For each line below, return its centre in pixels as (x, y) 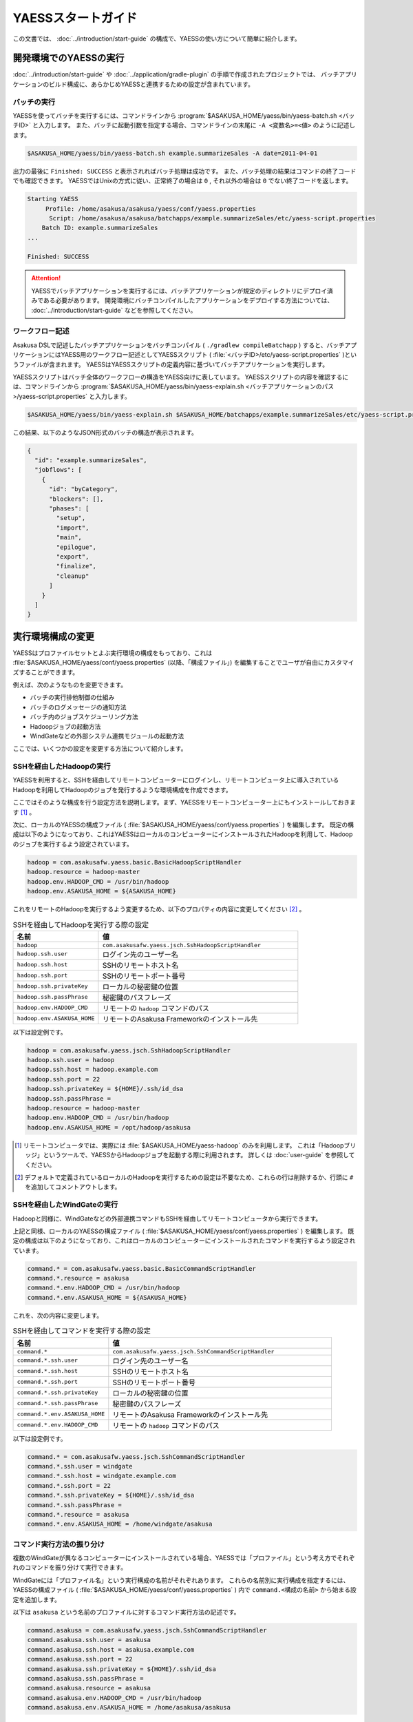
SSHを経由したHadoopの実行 (62, 767)
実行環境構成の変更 (53, 636)
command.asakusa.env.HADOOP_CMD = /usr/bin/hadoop (115, 1698)
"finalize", (76, 566)
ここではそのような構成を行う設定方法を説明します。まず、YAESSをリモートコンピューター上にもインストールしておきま (184, 802)
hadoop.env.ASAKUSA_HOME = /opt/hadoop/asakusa (109, 1127)
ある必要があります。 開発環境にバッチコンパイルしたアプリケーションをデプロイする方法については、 (188, 300)
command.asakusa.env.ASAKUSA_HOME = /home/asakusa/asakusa (129, 1708)
